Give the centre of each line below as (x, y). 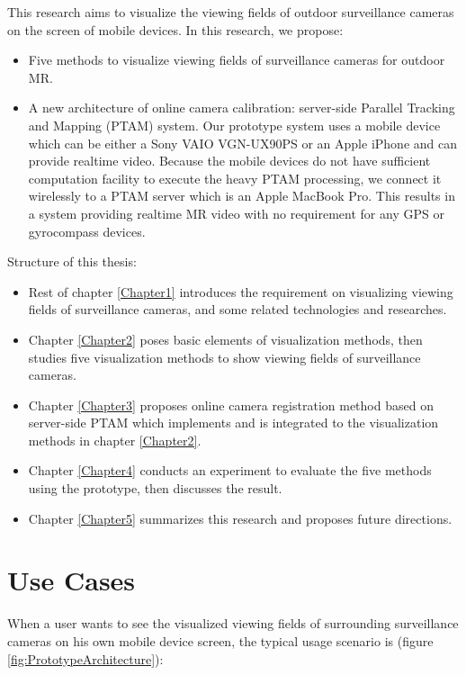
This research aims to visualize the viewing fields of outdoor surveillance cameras (231, 12)
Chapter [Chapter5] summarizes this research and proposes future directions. (240, 518)
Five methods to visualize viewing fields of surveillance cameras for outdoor (237, 60)
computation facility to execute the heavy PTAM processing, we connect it (235, 178)
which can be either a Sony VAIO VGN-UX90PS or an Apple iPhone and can (242, 143)
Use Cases (72, 580)
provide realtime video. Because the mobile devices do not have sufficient (229, 161)
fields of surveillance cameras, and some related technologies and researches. (237, 309)
